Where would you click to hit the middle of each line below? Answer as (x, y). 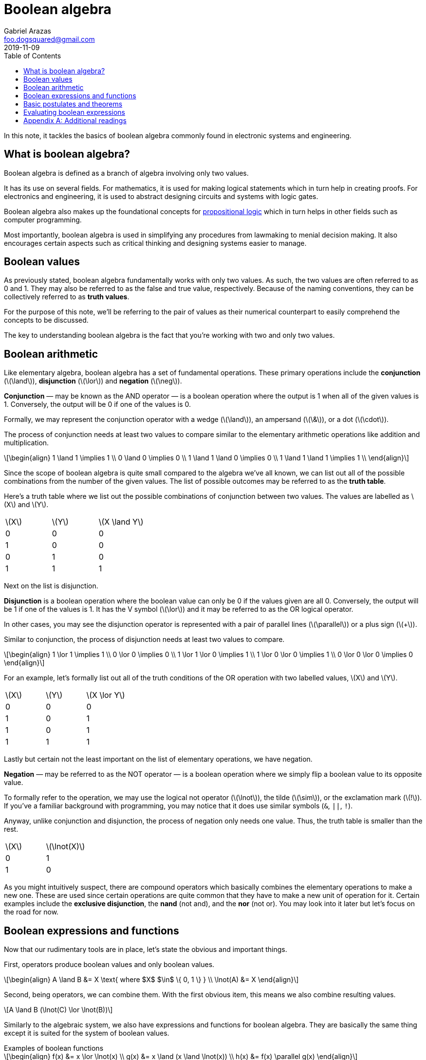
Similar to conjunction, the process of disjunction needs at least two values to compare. (144, 640)
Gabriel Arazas (28, 31)
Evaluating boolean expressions (74, 112)
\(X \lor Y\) (106, 695)
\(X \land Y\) (121, 522)
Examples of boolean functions (54, 1048)
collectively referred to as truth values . (67, 297)
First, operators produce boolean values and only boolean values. (109, 965)
